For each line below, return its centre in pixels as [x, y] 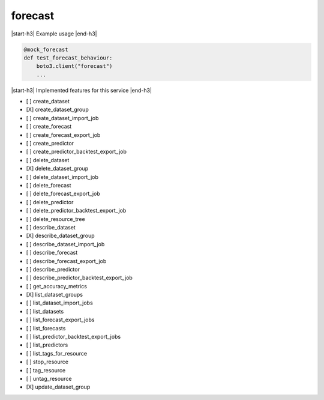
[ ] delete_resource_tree [55, 219]
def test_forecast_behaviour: [68, 58]
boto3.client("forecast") [74, 66]
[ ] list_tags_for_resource [56, 353]
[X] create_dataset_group [58, 110]
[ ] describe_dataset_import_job [65, 244]
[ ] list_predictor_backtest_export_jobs [73, 337]
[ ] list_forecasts [46, 328]
